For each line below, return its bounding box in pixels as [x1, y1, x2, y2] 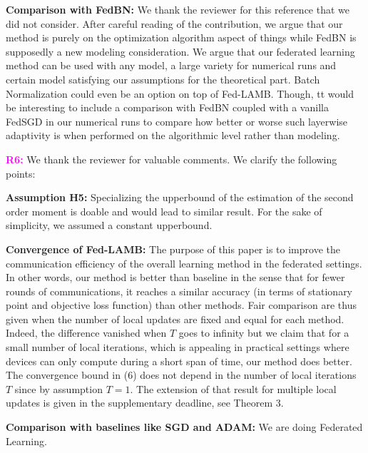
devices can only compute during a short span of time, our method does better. [6, 353, 352, 368]
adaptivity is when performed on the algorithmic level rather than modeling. [6, 128, 340, 143]
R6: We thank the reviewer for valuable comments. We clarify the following [6, 151, 337, 166]
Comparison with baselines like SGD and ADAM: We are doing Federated [6, 419, 363, 434]
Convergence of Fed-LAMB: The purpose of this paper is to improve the [6, 241, 340, 256]
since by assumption [14, 381, 103, 396]
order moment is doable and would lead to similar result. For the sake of [6, 203, 322, 218]
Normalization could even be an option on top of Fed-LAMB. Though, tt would [6, 86, 354, 101]
